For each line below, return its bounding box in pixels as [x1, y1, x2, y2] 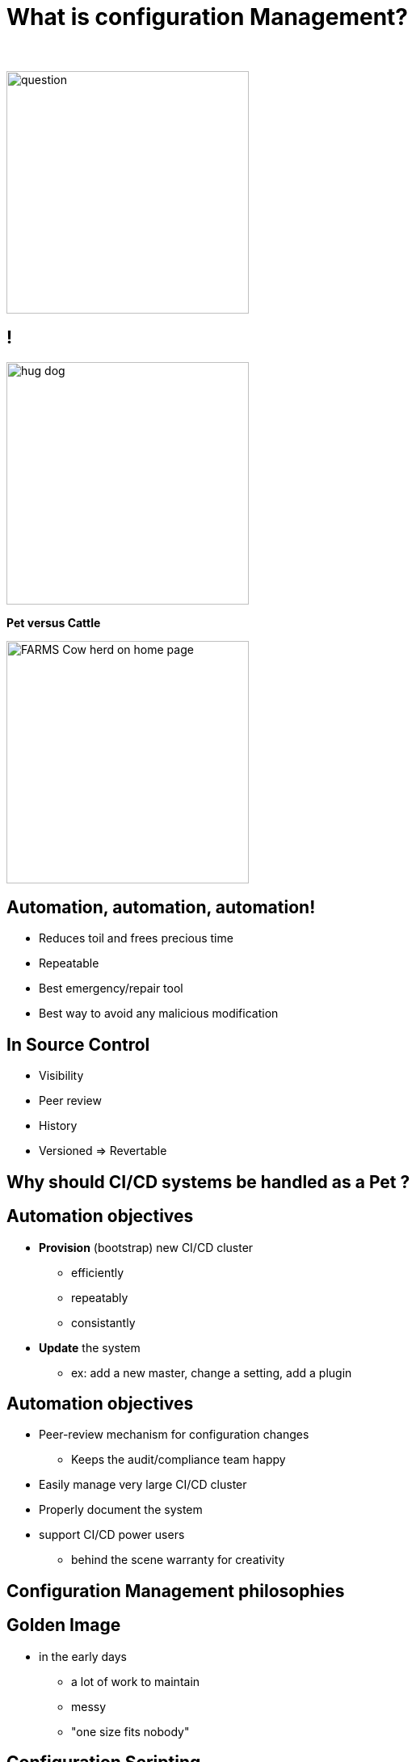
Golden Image [6, 1615, 121, 1636]
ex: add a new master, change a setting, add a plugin [71, 1365, 352, 1380]
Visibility [39, 1069, 84, 1083]
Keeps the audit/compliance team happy [71, 1452, 286, 1467]
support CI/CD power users [39, 1528, 185, 1542]
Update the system [39, 1340, 141, 1355]
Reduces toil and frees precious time [39, 931, 233, 946]
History [39, 1119, 78, 1133]
